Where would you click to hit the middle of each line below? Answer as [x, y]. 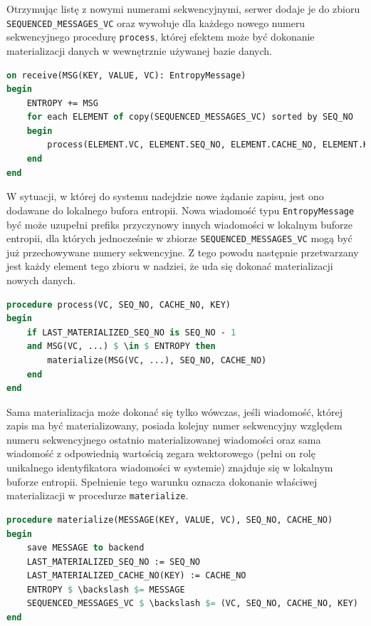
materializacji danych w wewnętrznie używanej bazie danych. [140, 50]
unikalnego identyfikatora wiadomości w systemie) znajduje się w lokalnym [170, 468]
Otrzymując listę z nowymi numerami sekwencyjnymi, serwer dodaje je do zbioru [183, 9]
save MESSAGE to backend [85, 548]
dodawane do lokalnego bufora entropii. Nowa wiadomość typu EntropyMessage [181, 210]
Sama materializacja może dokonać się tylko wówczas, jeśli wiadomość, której [175, 411]
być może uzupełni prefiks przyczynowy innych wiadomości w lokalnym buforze [180, 224]
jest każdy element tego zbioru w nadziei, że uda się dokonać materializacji [170, 266]
